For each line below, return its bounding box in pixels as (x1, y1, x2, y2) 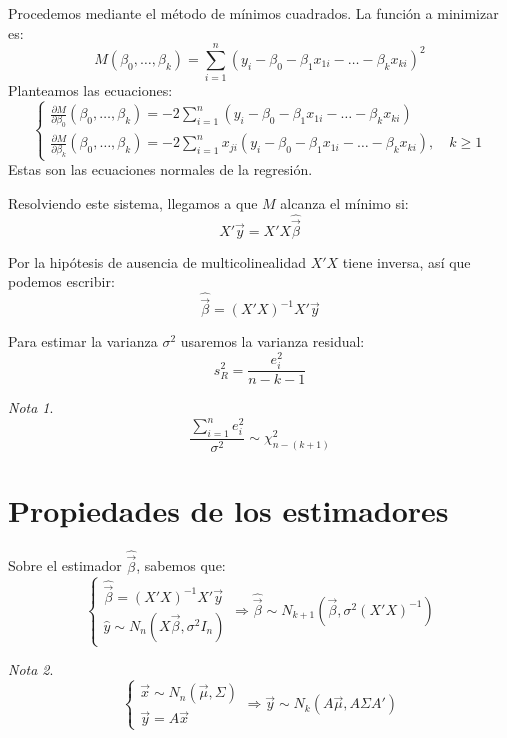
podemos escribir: (8, 271, 115, 292)
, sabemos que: (136, 555, 226, 576)
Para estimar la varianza (8, 331, 158, 352)
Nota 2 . (8, 659, 54, 680)
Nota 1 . (8, 397, 54, 418)
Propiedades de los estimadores (8, 490, 449, 531)
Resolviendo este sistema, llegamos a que (8, 192, 258, 213)
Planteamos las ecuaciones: (8, 80, 173, 101)
